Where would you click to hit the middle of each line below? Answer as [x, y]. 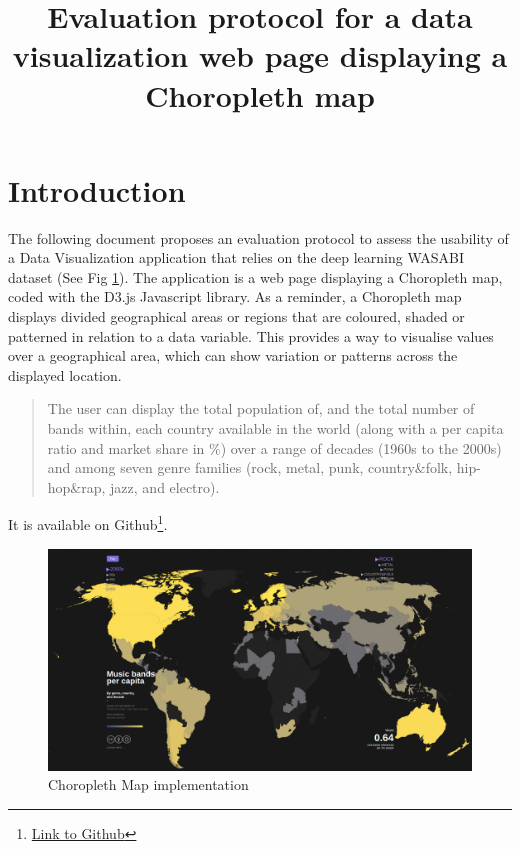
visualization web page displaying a [260, 55]
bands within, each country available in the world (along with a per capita [275, 428]
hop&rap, [76, 486]
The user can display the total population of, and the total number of [261, 408]
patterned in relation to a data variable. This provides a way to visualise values [251, 335]
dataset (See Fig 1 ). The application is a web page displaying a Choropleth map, [255, 276]
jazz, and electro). [165, 486]
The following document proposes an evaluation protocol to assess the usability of [258, 237]
